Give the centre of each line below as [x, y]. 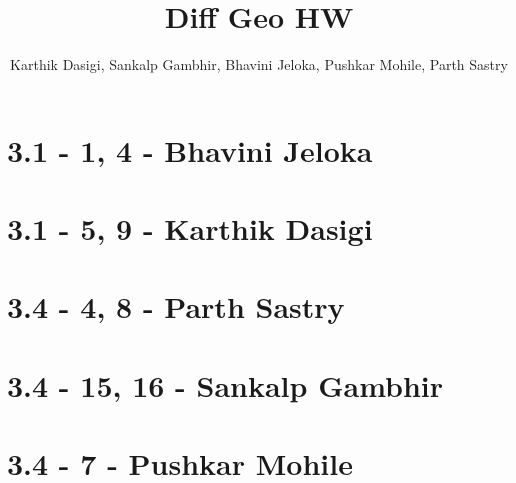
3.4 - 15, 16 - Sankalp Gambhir [225, 384]
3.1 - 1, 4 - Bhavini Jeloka [190, 149]
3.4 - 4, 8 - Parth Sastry [176, 306]
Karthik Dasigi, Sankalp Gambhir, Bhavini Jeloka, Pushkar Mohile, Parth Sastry [259, 64]
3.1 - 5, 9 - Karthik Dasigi [190, 228]
